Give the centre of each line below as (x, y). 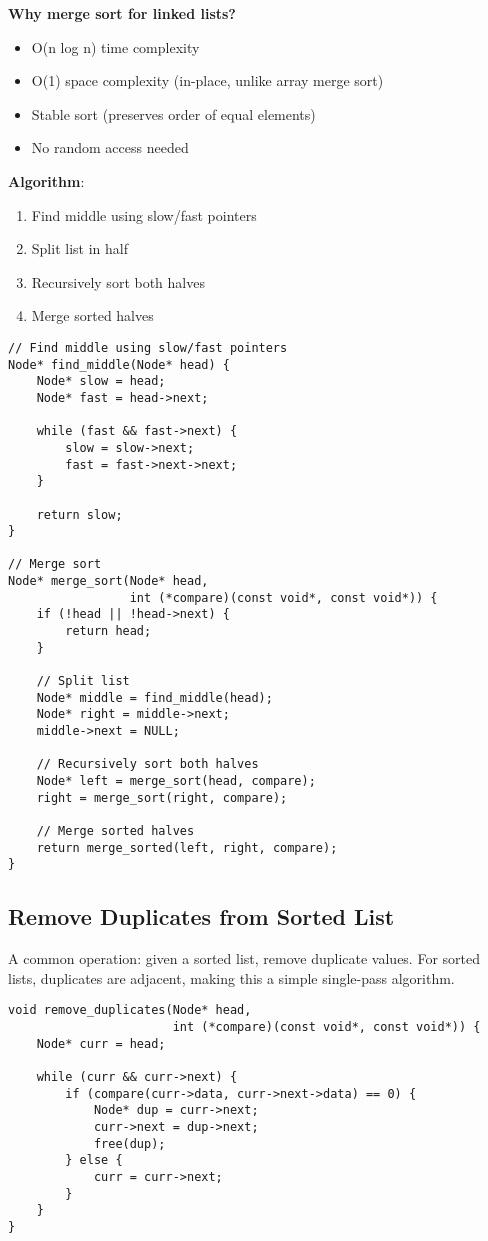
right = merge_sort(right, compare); (162, 797)
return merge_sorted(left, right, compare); (187, 847)
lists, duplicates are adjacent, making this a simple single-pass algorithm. (231, 977)
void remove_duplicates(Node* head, (130, 1010)
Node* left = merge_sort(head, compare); (176, 781)
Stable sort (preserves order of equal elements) (173, 113)
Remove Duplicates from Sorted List (201, 916)
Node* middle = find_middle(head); (154, 697)
